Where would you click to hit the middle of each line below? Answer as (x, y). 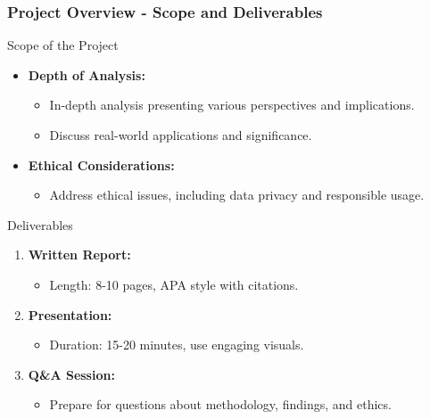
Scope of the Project (63, 45)
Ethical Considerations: (101, 164)
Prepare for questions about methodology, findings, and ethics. (220, 404)
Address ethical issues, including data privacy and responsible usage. (237, 195)
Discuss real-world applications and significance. (181, 135)
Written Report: (79, 255)
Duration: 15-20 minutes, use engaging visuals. (177, 345)
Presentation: (70, 314)
